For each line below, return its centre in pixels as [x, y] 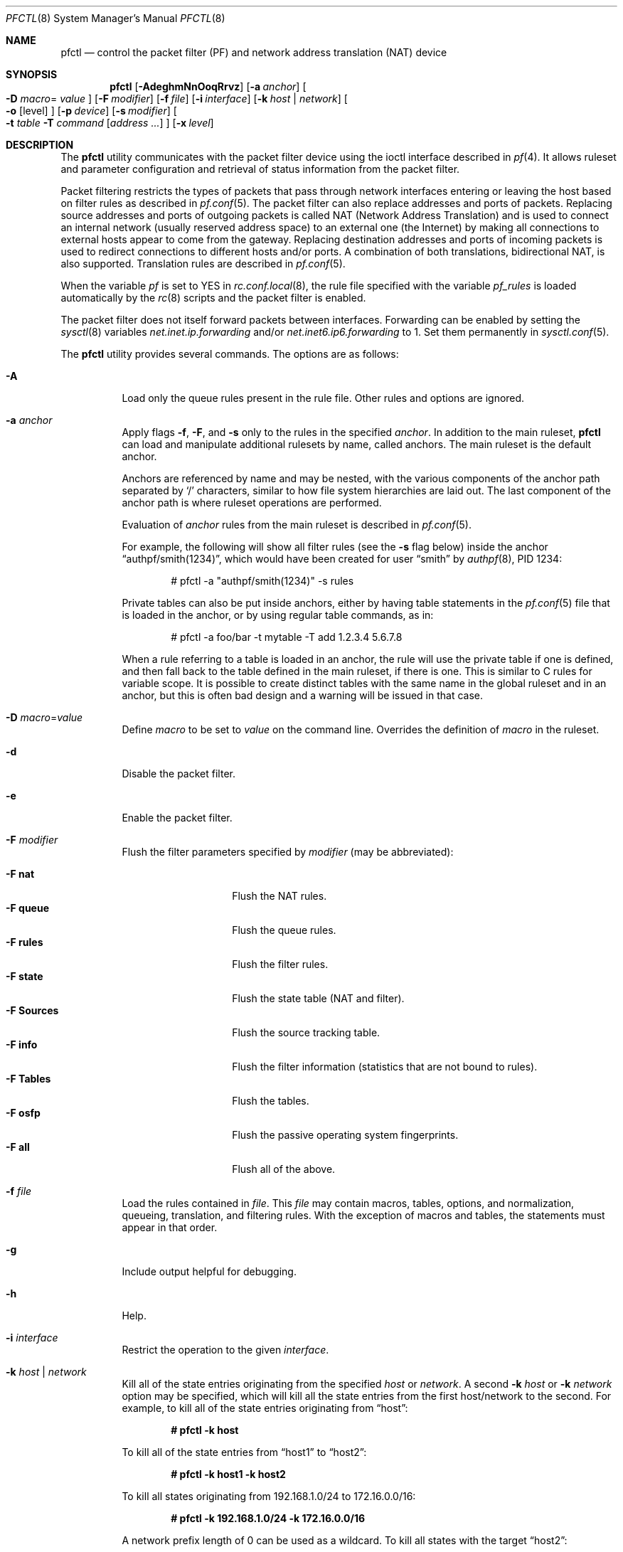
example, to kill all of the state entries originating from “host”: [265, 1408]
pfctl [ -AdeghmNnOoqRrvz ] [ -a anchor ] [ [208, 86]
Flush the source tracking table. [306, 1032]
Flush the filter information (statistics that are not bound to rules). [385, 1067]
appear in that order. [170, 1227]
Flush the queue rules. [284, 930]
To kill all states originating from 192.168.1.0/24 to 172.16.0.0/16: [269, 1496]
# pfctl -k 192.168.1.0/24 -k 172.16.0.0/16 [268, 1518]
